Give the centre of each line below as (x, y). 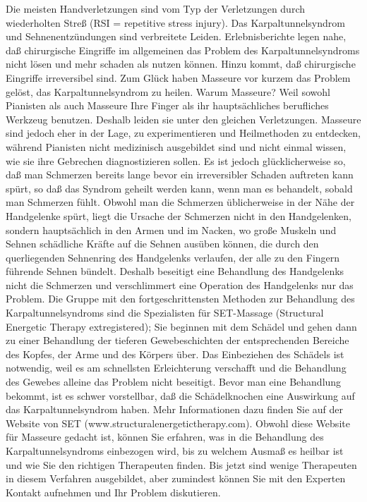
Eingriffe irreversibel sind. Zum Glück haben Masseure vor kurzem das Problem (178, 77)
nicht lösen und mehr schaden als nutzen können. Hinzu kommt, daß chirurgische (181, 64)
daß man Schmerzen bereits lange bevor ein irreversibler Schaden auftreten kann (180, 175)
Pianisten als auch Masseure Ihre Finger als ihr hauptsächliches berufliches (167, 105)
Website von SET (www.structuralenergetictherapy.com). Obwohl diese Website (178, 423)
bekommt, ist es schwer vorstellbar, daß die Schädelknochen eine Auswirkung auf (180, 395)
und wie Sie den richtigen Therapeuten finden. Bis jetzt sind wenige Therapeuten (181, 464)
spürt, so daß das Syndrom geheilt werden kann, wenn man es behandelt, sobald (179, 188)
